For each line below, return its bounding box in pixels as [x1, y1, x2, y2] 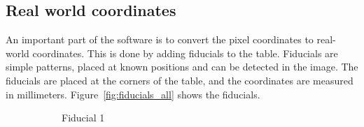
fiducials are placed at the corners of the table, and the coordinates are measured [6, 73, 353, 87]
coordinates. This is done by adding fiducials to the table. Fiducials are [32, 45, 338, 60]
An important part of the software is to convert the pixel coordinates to [6, 32, 314, 47]
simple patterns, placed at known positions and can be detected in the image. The [6, 59, 358, 74]
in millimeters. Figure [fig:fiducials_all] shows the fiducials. [6, 87, 260, 101]
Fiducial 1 [62, 110, 105, 125]
